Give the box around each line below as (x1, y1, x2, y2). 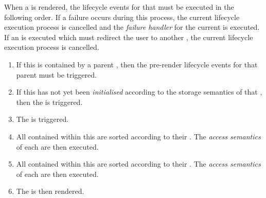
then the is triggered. (16, 96, 83, 107)
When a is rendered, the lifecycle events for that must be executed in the (4, 2, 234, 12)
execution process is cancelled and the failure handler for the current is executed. (4, 22, 260, 32)
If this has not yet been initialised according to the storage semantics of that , (16, 86, 262, 97)
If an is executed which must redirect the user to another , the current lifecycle (4, 31, 253, 42)
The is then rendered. (16, 186, 84, 196)
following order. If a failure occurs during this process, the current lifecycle (4, 11, 240, 22)
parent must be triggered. (16, 69, 97, 80)
